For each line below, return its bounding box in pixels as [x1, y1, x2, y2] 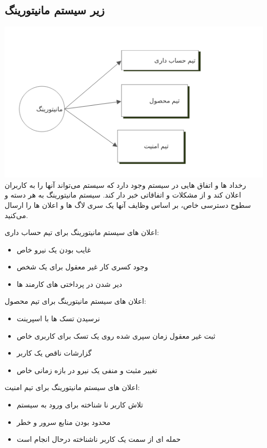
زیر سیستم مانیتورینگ [5, 2, 105, 18]
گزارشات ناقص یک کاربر [16, 347, 92, 358]
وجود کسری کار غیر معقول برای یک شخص [16, 261, 148, 272]
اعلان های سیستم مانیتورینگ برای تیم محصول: [5, 296, 147, 306]
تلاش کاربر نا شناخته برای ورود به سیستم [16, 399, 143, 410]
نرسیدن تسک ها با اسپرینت [16, 313, 100, 324]
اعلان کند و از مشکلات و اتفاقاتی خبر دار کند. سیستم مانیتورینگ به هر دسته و [5, 189, 241, 200]
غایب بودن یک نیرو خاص [16, 244, 91, 255]
